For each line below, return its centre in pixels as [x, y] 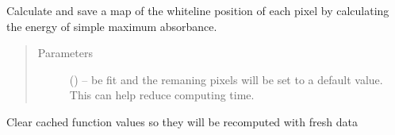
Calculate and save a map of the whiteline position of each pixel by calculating [198, 10]
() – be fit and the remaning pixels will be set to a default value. [226, 79]
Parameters [65, 53]
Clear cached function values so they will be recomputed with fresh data [182, 121]
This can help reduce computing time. [162, 95]
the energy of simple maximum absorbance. [112, 26]
